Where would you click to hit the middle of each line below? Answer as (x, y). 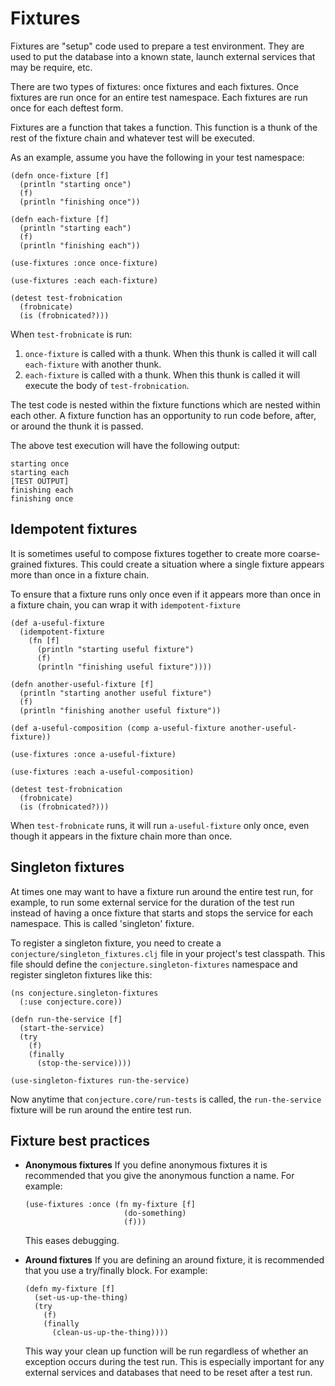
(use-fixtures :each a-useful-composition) (102, 772)
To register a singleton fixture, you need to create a (116, 943)
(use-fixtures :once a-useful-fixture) (93, 754)
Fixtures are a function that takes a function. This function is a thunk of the (164, 127)
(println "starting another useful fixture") (116, 693)
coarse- (304, 553)
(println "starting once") (75, 184)
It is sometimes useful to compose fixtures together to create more (148, 553)
